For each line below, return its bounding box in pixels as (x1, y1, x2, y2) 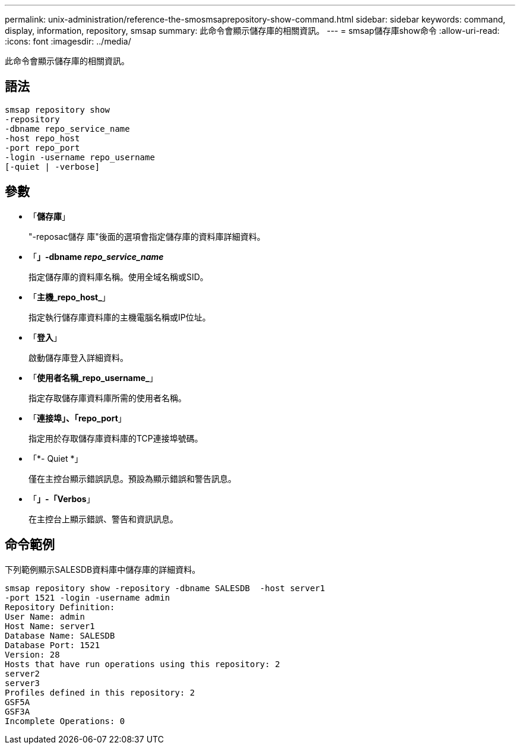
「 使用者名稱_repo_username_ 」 (28, 372, 158, 383)
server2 (5, 668, 40, 678)
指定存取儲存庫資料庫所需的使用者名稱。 (28, 392, 186, 403)
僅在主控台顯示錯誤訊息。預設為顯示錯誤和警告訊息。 (28, 473, 236, 484)
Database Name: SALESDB (5, 630, 115, 640)
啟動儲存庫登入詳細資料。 (28, 352, 128, 363)
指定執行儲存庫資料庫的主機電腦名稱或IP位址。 (28, 312, 211, 322)
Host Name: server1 (5, 621, 95, 631)
